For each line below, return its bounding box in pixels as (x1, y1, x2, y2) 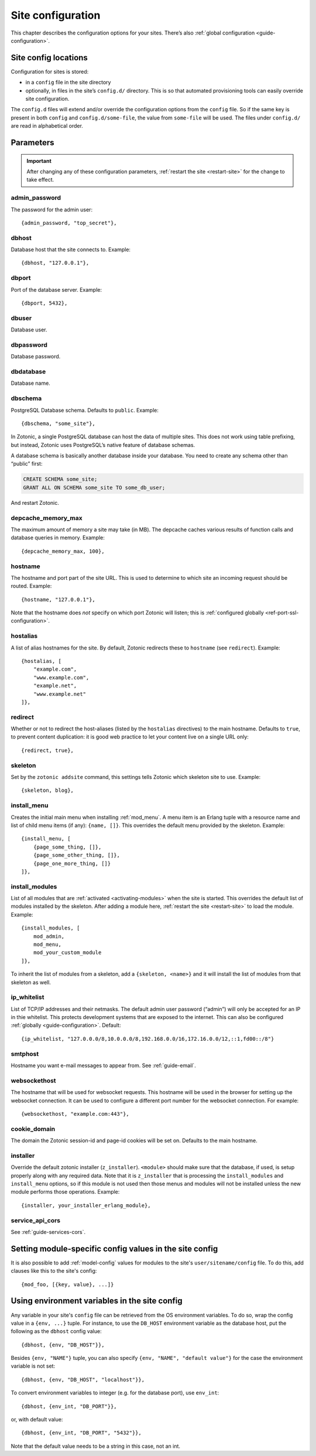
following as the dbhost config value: (11, 1328, 102, 1335)
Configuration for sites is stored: (11, 68, 89, 75)
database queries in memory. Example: (11, 534, 105, 541)
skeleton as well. (11, 979, 51, 986)
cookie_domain (11, 1125, 56, 1133)
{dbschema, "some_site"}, (21, 420, 96, 427)
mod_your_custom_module (33, 949, 102, 956)
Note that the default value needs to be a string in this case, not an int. (11, 1443, 181, 1450)
